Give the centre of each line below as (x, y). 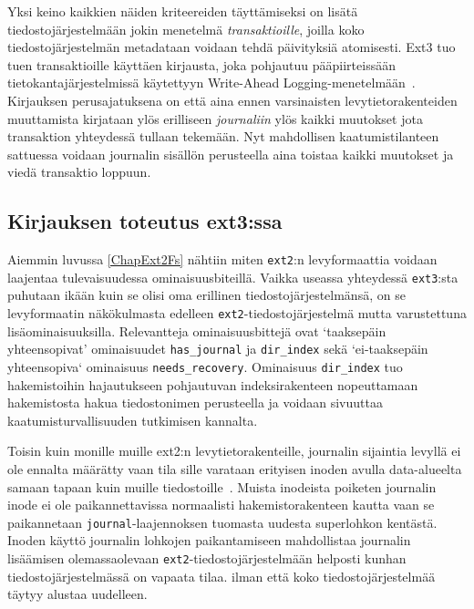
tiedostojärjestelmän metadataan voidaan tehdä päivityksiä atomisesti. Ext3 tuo (232, 47)
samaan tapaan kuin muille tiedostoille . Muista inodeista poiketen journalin (222, 486)
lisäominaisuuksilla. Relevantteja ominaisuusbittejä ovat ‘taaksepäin (197, 330)
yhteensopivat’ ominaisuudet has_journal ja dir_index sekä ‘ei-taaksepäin (218, 349)
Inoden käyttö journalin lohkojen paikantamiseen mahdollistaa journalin (209, 540)
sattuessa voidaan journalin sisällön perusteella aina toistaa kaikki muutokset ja (231, 154)
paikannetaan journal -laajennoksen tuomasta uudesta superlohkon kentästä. (222, 522)
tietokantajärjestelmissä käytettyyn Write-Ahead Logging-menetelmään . (211, 83)
